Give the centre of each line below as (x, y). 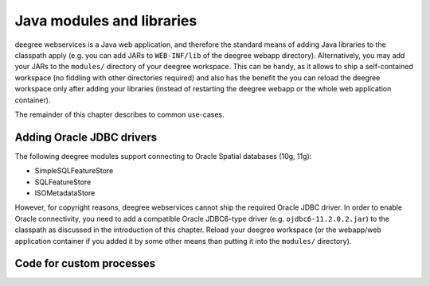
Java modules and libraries (106, 21)
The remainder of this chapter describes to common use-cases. (119, 114)
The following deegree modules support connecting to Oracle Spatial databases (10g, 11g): (163, 156)
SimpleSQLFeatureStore (74, 171)
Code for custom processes (85, 263)
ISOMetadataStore (65, 193)
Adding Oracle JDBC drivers (86, 137)
